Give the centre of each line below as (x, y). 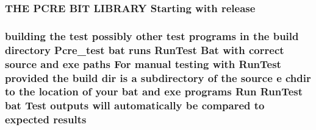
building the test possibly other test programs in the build (152, 36)
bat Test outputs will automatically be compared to (135, 105)
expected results (46, 119)
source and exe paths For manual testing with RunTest (143, 63)
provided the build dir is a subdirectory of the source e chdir (158, 77)
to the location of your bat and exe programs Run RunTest (154, 91)
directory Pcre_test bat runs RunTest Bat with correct (145, 50)
